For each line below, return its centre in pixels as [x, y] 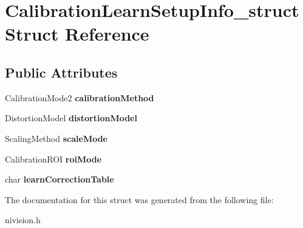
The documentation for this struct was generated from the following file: [139, 199]
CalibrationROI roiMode [53, 159]
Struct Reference [77, 34]
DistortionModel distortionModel [71, 118]
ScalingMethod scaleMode [56, 138]
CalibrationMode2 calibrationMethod [80, 97]
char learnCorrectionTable [60, 179]
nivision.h [23, 220]
